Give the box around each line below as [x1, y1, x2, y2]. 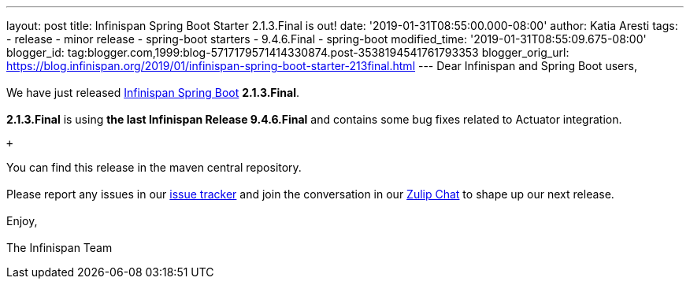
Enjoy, [6, 214, 38, 228]
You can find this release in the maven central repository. [6, 161, 302, 174]
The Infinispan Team [6, 241, 113, 254]
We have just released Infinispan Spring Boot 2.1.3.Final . [6, 86, 299, 99]
